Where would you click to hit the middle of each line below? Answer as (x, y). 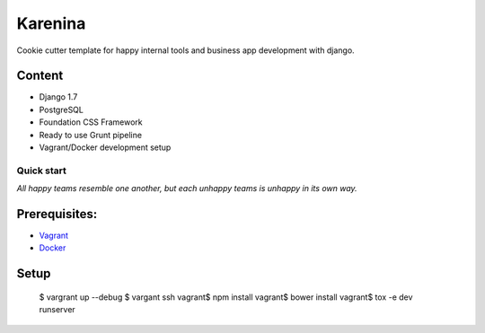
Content (40, 76)
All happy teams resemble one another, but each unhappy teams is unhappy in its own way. (187, 188)
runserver (57, 310)
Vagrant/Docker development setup (105, 147)
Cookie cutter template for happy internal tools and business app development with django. (185, 50)
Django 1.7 (58, 97)
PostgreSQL (62, 110)
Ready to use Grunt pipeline (91, 135)
